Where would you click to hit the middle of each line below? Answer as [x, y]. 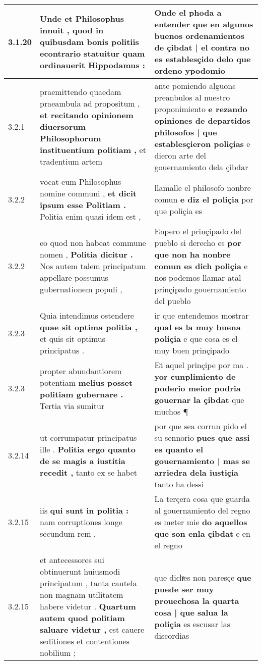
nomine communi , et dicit [88, 193]
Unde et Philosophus [82, 18]
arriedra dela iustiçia [196, 472]
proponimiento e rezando [201, 109]
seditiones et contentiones [85, 641]
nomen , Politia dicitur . [86, 254]
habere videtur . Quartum [88, 606]
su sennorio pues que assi [202, 438]
